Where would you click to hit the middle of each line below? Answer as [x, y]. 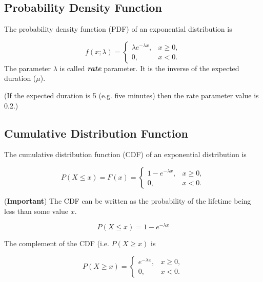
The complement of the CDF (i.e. [57, 243]
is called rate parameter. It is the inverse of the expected [149, 68]
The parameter [28, 68]
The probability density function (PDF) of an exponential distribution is [118, 29]
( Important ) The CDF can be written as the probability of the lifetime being [128, 200]
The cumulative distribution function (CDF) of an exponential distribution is [125, 154]
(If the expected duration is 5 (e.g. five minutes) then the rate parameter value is [131, 95]
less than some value [36, 211]
